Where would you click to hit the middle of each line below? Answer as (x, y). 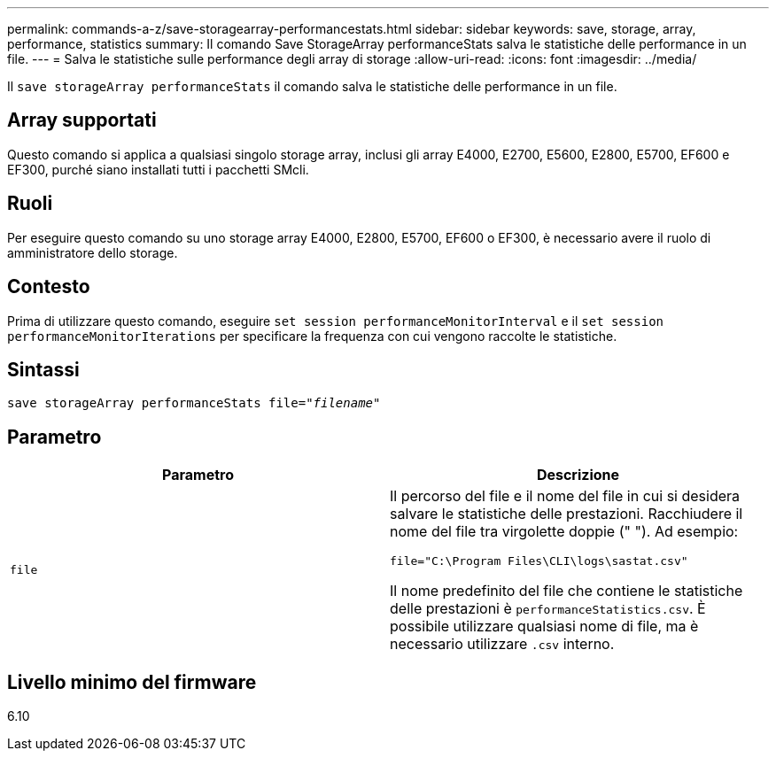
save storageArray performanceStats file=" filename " (194, 403)
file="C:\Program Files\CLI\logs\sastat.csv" (539, 561)
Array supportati (82, 120)
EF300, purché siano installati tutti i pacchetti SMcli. (158, 169)
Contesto (49, 287)
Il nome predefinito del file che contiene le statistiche (566, 591)
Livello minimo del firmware (132, 682)
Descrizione (578, 475)
